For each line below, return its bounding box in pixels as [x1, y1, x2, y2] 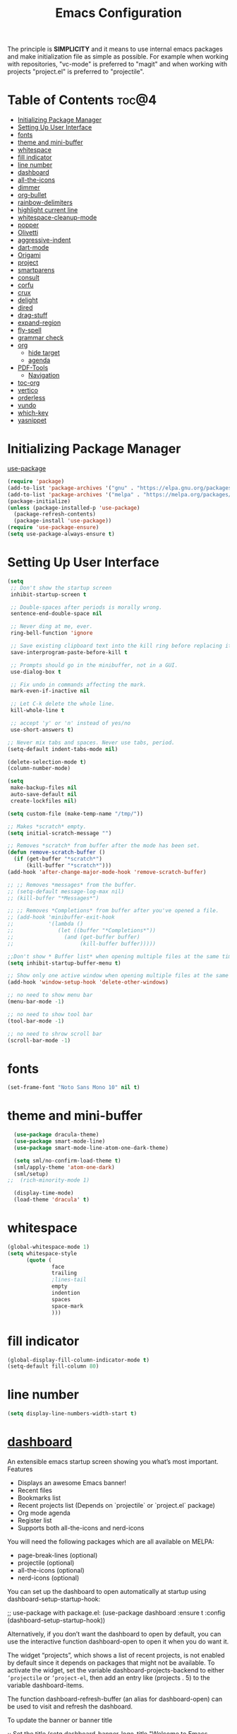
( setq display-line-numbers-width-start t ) [7, 1410, 138, 1417]
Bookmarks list [17, 1494, 61, 1502]
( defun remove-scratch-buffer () [7, 849, 106, 856]
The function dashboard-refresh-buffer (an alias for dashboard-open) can [7, 1695, 223, 1703]
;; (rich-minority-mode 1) [7, 1177, 90, 1184]
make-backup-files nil [10, 784, 78, 791]
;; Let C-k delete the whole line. [10, 700, 115, 708]
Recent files [17, 1486, 53, 1494]
